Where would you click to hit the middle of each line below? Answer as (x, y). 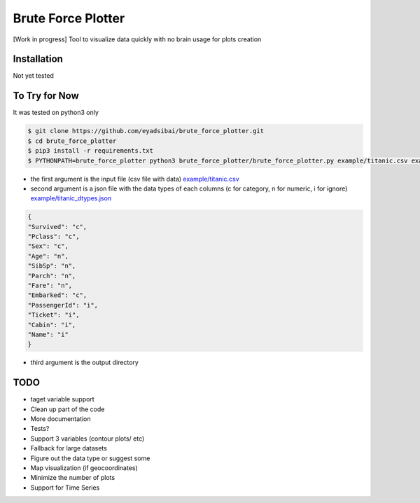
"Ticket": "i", (54, 315)
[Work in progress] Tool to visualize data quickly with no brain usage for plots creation (137, 39)
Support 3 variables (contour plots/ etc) (87, 439)
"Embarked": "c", (57, 295)
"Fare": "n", (50, 285)
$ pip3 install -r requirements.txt (91, 151)
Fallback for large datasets (69, 448)
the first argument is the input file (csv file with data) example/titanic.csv (135, 179)
